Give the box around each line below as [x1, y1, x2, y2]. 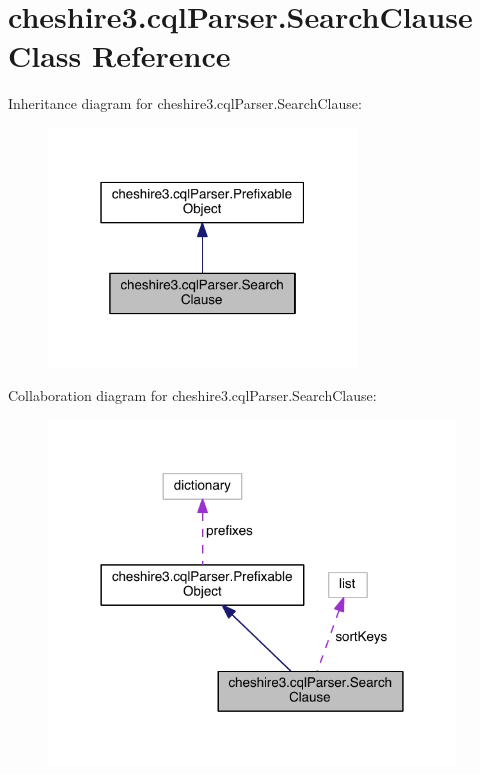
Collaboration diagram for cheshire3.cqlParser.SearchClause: [8, 385, 377, 406]
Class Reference [8, 35, 231, 76]
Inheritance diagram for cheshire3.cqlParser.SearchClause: [8, 93, 362, 114]
